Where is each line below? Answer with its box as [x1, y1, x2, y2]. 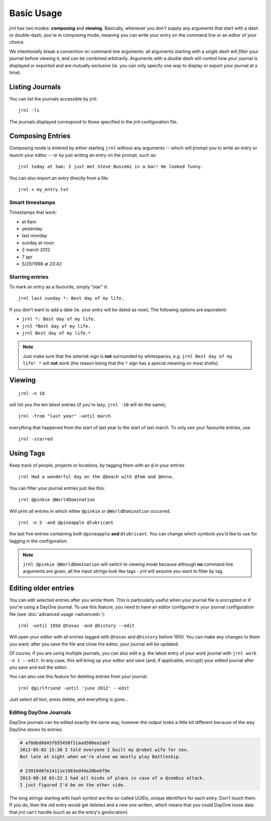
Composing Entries [9, 132, 71, 140]
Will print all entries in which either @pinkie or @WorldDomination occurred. [9, 508, 171, 514]
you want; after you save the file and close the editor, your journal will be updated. [9, 641, 179, 647]
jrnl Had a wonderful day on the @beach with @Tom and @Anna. [18, 474, 175, 480]
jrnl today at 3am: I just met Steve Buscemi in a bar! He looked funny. [18, 164, 204, 169]
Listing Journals [9, 82, 61, 91]
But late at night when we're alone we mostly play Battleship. [20, 754, 182, 760]
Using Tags [9, 449, 45, 458]
